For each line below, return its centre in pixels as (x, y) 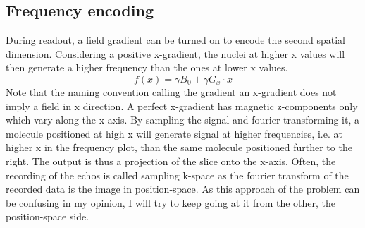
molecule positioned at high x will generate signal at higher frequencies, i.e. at (174, 133)
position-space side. (48, 216)
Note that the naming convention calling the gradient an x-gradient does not (171, 91)
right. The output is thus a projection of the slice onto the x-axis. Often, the (171, 161)
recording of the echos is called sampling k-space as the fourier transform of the (177, 175)
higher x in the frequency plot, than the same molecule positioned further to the (179, 147)
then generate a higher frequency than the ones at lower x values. (147, 67)
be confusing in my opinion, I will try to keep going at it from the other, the (171, 202)
